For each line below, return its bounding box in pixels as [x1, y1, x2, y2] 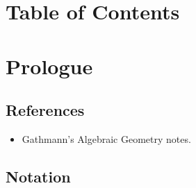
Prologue [6, 51, 93, 80]
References [6, 99, 85, 121]
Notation [6, 165, 71, 187]
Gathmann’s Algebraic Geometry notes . [22, 131, 191, 146]
